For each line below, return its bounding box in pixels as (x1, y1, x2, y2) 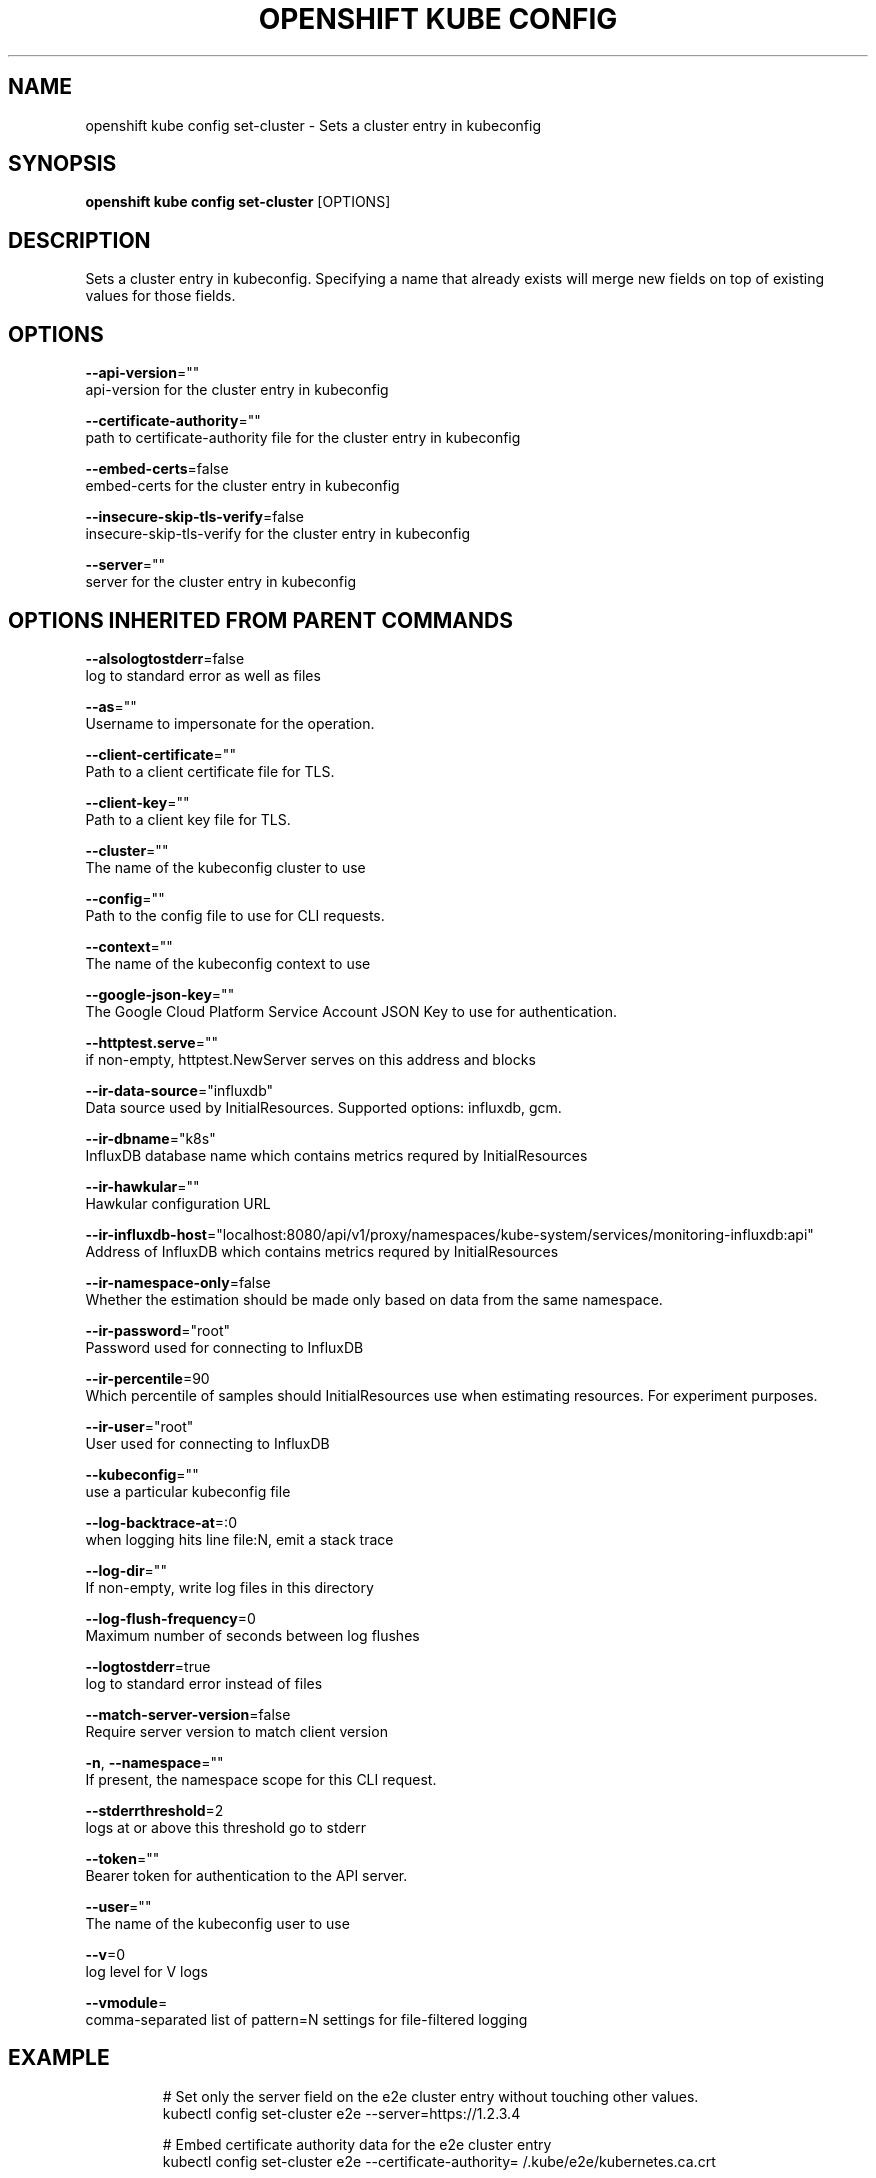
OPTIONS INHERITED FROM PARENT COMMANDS (8, 607, 513, 633)
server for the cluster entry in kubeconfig (85, 573, 357, 591)
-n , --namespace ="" (85, 1753, 224, 1771)
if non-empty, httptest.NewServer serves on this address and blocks (85, 1050, 536, 1068)
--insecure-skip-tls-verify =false (85, 508, 304, 526)
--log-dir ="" (85, 1561, 167, 1579)
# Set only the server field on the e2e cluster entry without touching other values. (162, 2087, 699, 2105)
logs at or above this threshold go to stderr (85, 1818, 366, 1836)
